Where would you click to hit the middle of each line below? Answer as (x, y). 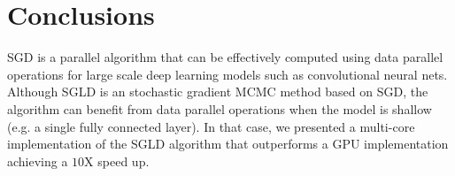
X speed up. (117, 161)
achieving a (38, 161)
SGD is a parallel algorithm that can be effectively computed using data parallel (225, 57)
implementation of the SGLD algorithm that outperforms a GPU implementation (228, 144)
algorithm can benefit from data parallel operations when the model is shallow (220, 108)
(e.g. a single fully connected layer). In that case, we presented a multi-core (211, 126)
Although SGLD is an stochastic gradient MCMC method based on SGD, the (218, 92)
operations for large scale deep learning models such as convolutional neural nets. (227, 74)
